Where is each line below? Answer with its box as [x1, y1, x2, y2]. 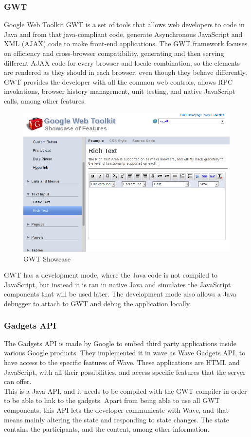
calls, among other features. [4, 95, 86, 105]
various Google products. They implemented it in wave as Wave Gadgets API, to [4, 348, 246, 358]
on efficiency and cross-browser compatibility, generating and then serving [4, 48, 224, 58]
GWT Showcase [23, 253, 71, 263]
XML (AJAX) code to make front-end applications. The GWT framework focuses [4, 38, 248, 49]
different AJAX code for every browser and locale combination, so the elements [4, 57, 240, 68]
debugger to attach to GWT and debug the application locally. [4, 298, 191, 308]
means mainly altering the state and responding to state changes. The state [4, 414, 229, 424]
